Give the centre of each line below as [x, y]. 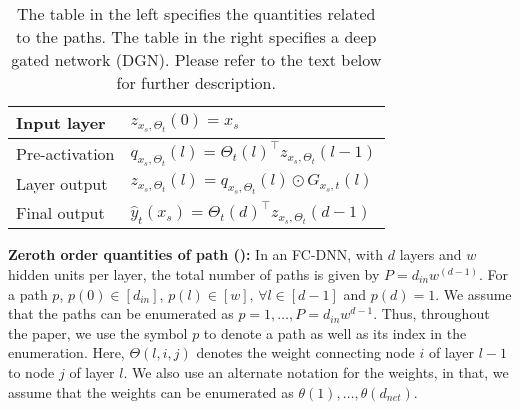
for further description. [196, 82]
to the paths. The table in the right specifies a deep [196, 36]
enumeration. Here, [66, 352]
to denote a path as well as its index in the [335, 332]
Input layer [61, 122]
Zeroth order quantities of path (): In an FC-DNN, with [196, 254]
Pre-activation [65, 154]
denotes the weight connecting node [305, 352]
